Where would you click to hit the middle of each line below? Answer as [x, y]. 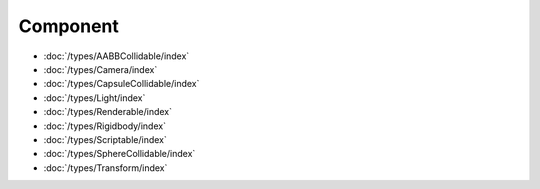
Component [69, 26]
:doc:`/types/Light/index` [94, 97]
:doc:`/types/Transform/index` [105, 167]
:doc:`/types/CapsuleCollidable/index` [121, 84]
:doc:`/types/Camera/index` [100, 69]
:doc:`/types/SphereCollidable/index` [119, 154]
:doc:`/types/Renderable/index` [108, 112]
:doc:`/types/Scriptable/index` [105, 139]
